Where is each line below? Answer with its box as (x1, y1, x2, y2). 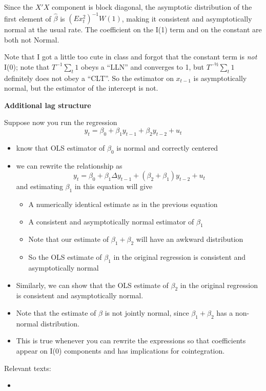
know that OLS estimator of (16, 142, 105, 153)
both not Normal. (4, 34, 59, 45)
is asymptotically (193, 72, 247, 83)
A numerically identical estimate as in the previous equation (28, 199, 218, 210)
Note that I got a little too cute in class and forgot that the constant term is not (4, 51, 257, 62)
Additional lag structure (4, 99, 91, 110)
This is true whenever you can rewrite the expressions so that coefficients (16, 335, 246, 346)
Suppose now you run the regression (4, 117, 117, 128)
